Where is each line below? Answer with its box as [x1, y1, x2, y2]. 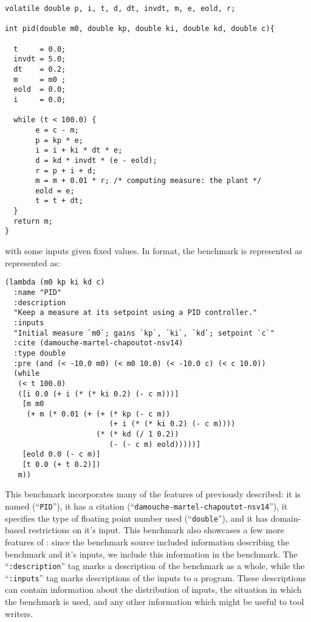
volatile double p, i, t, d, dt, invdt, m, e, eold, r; [5, 4, 236, 13]
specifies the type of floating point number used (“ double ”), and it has [5, 511, 268, 524]
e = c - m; [35, 125, 79, 134]
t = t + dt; [35, 196, 83, 206]
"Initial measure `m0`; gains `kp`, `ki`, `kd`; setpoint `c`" [13, 328, 275, 337]
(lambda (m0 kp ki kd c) [5, 278, 105, 287]
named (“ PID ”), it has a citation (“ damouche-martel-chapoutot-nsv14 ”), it [5, 500, 288, 512]
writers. [5, 607, 33, 620]
